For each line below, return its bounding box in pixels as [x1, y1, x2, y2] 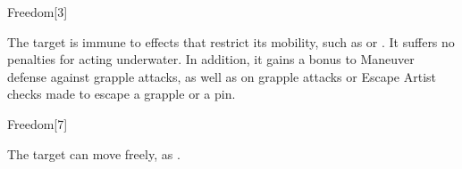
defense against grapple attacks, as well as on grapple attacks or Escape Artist [7, 67, 437, 85]
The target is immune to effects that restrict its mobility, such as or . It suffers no [7, 32, 455, 51]
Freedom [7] [7, 114, 68, 133]
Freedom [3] [7, 3, 68, 20]
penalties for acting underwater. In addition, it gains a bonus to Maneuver [7, 50, 415, 68]
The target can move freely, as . [7, 144, 181, 163]
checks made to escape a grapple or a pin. [7, 84, 236, 103]
